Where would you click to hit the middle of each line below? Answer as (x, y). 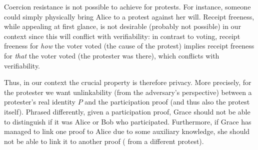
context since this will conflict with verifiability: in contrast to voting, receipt (122, 36)
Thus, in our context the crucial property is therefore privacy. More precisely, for (128, 82)
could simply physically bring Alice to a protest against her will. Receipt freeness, (129, 16)
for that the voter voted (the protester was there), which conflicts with (112, 55)
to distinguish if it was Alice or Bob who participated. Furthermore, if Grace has (128, 121)
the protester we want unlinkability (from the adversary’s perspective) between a (128, 92)
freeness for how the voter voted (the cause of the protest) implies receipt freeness (129, 46)
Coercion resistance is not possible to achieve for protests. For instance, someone (127, 6)
